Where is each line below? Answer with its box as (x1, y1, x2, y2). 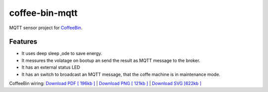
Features (9, 38, 37, 46)
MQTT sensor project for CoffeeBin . (9, 25, 83, 31)
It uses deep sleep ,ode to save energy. (21, 50, 102, 56)
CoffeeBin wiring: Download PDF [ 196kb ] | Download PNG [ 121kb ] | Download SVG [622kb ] (9, 81, 201, 87)
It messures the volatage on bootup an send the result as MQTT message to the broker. (21, 57, 201, 63)
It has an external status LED (21, 64, 80, 70)
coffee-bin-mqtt (9, 7, 78, 18)
